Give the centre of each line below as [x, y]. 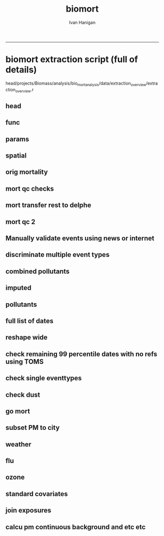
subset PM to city [33, 428]
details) [21, 70]
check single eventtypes [44, 378]
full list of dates [29, 321]
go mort [18, 411]
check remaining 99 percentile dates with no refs [82, 354]
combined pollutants [38, 271]
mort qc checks [30, 188]
